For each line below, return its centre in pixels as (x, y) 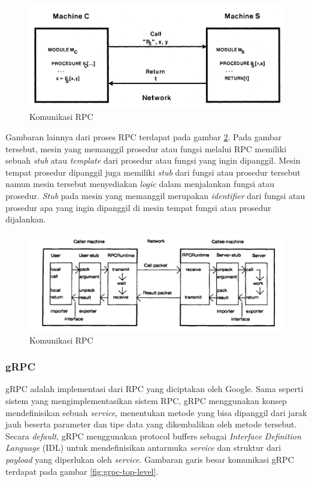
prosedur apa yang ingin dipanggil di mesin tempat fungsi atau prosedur (138, 207)
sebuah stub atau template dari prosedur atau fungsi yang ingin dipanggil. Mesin (153, 160)
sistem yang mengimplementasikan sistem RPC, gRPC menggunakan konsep (146, 400)
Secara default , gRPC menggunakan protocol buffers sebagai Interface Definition (153, 436)
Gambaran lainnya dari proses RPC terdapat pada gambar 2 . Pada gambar (144, 137)
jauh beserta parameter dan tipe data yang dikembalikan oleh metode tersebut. (151, 424)
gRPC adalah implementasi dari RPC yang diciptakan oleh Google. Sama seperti (155, 389)
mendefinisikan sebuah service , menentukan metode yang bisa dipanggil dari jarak (156, 412)
